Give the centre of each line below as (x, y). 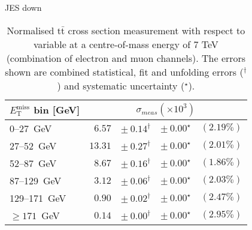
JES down (23, 7)
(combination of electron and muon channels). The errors (126, 58)
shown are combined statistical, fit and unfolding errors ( (124, 71)
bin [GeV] (57, 110)
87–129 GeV (36, 180)
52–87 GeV (33, 163)
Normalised (31, 30)
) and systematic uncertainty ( (121, 85)
